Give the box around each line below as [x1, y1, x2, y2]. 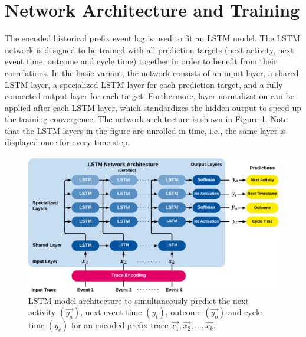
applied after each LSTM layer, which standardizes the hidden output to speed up [5, 101, 302, 113]
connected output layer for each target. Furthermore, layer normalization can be [5, 90, 294, 102]
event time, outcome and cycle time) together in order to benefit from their [5, 55, 277, 67]
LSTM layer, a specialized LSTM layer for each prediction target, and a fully [5, 78, 283, 90]
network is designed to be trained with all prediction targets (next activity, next [5, 43, 294, 55]
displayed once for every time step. [5, 136, 130, 148]
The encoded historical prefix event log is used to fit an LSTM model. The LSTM [5, 32, 300, 44]
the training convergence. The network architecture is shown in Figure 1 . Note [5, 113, 288, 125]
